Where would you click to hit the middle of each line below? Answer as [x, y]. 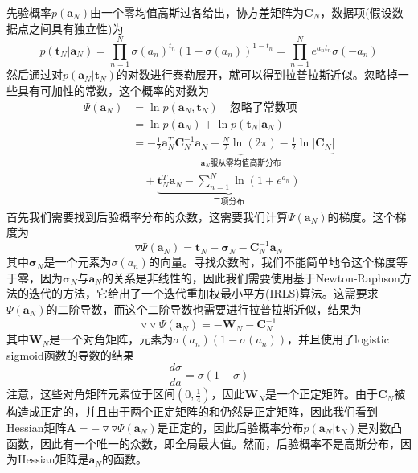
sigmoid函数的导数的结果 [70, 354]
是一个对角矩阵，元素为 [111, 339]
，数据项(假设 [356, 12]
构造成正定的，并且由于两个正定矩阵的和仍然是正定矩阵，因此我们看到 [192, 411]
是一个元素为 [78, 262]
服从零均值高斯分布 [246, 163]
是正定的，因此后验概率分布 [230, 427]
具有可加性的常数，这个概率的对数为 [113, 90]
